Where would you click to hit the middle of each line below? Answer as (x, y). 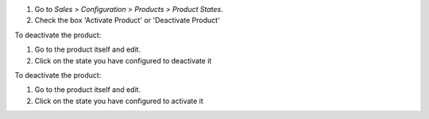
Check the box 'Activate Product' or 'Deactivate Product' (127, 21)
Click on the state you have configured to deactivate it (123, 60)
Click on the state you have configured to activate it (119, 101)
